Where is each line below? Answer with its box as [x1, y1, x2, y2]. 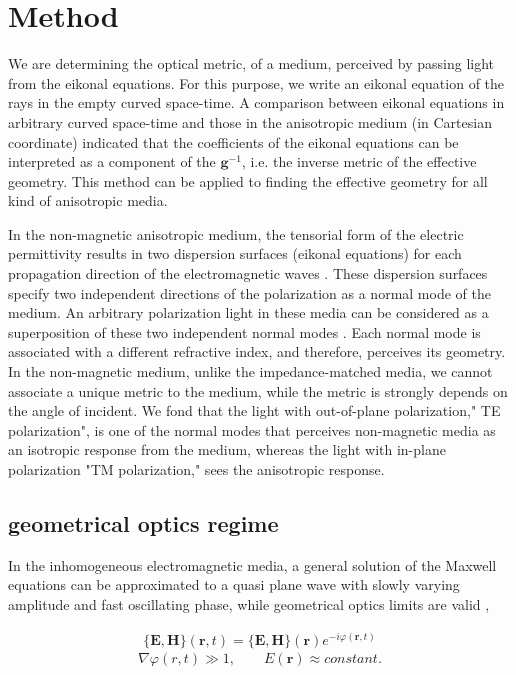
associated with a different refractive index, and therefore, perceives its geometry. [8, 341, 506, 362]
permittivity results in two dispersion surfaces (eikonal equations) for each [8, 243, 462, 264]
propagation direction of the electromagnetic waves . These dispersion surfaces [8, 263, 488, 284]
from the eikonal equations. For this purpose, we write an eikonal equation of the [8, 72, 505, 93]
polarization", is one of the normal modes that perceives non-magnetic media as [8, 419, 496, 440]
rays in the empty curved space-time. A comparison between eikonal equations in [8, 92, 505, 113]
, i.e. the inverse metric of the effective [241, 151, 477, 172]
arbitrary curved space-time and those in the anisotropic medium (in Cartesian [8, 111, 492, 132]
